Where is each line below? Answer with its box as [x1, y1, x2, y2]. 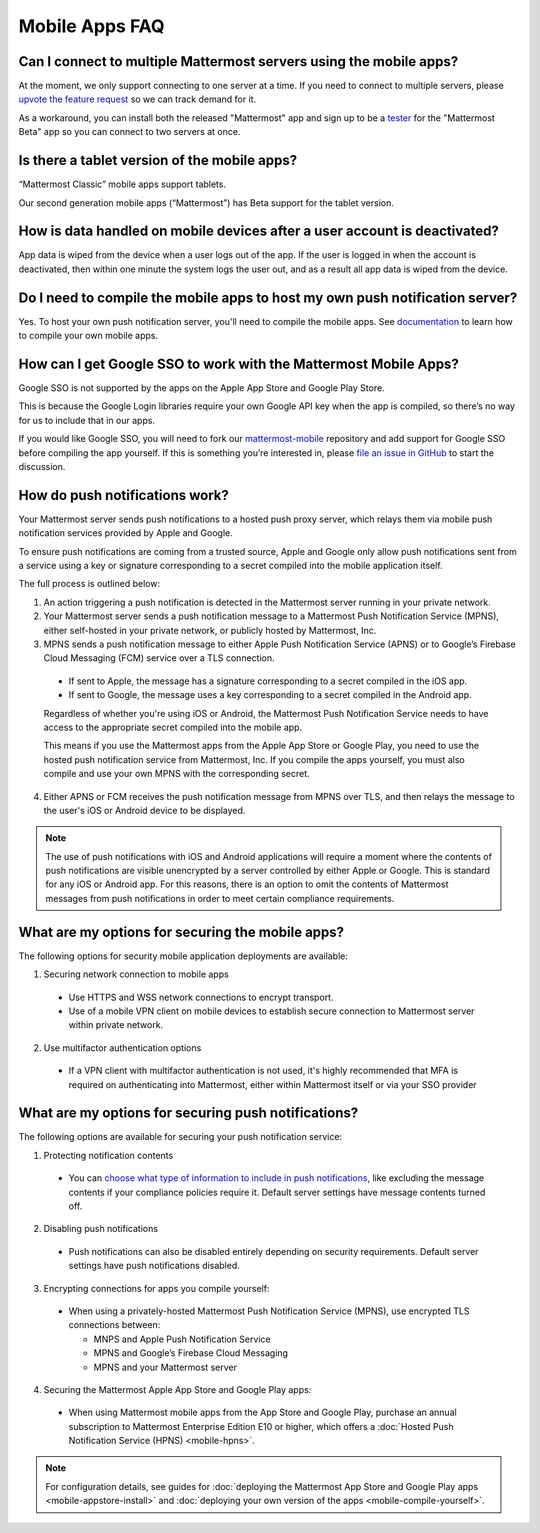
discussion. [18, 460, 66, 472]
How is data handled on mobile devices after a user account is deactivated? [18, 223, 499, 240]
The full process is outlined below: [18, 578, 160, 590]
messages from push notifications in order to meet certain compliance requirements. [45, 892, 395, 904]
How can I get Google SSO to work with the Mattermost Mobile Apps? [18, 355, 459, 372]
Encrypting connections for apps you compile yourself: [43, 1282, 270, 1294]
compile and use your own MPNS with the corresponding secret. [43, 768, 310, 780]
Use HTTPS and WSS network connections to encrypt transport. [68, 991, 334, 1003]
